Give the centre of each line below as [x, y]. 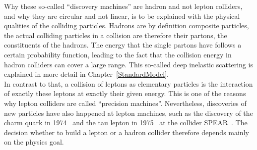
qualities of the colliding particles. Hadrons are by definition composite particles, [127, 25]
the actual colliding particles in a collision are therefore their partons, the [116, 35]
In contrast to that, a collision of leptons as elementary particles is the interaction [128, 83]
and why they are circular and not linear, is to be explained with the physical [122, 16]
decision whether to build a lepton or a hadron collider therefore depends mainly [127, 132]
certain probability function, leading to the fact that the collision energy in [118, 54]
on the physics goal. [34, 142]
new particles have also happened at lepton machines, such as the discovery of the [128, 113]
